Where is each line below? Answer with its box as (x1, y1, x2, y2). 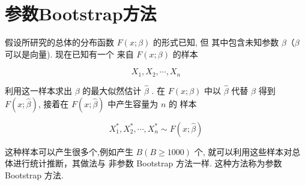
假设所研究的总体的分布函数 (5, 36, 114, 48)
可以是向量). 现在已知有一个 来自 (5, 47, 134, 60)
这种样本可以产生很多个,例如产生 (5, 145, 133, 157)
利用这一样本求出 (5, 84, 72, 96)
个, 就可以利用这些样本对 (194, 145, 292, 157)
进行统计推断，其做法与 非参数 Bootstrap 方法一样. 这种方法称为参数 (13, 157, 282, 169)
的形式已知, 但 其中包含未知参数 (153, 36, 279, 48)
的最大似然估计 (82, 84, 142, 96)
